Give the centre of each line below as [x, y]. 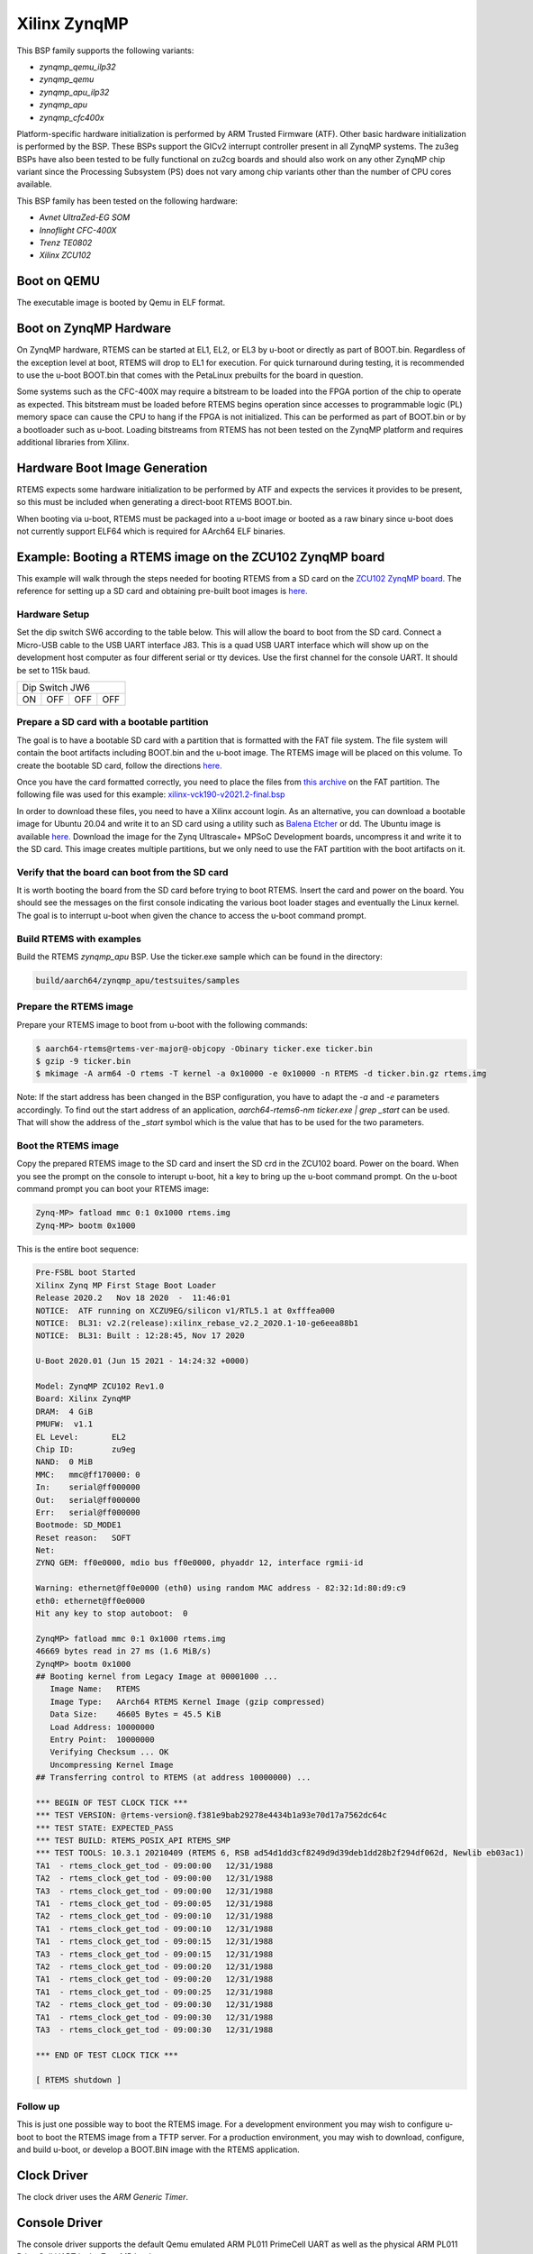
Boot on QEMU [59, 281]
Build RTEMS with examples [79, 939]
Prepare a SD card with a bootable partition [113, 722]
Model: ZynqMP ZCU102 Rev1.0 [100, 1386]
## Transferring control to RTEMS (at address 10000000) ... [173, 1778]
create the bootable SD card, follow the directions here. [119, 765]
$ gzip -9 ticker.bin [83, 1061]
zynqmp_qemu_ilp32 [77, 67]
